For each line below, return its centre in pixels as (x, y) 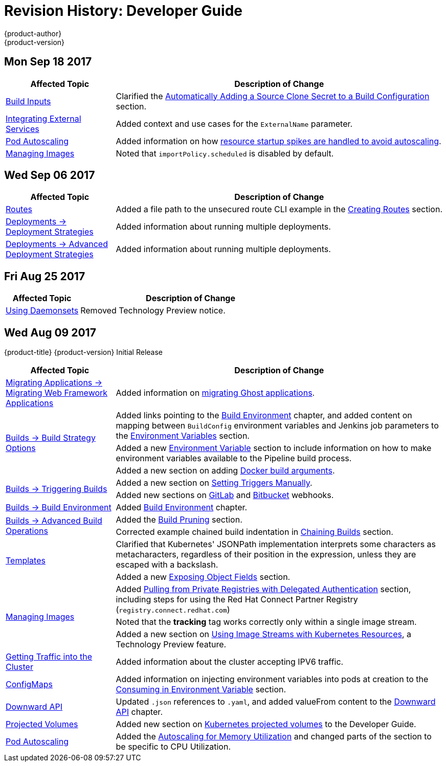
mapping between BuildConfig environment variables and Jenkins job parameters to (277, 426)
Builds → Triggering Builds (57, 489)
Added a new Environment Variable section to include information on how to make (274, 448)
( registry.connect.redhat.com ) (173, 610)
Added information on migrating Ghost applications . (215, 393)
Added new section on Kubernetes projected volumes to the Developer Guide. (266, 724)
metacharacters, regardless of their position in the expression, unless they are (266, 555)
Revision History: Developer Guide (123, 11)
